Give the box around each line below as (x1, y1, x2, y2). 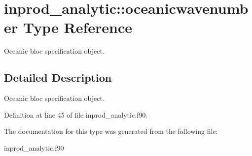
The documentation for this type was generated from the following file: (4, 126, 218, 136)
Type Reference (23, 17, 133, 37)
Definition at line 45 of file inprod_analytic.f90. (4, 109, 148, 120)
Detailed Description (4, 70, 112, 85)
